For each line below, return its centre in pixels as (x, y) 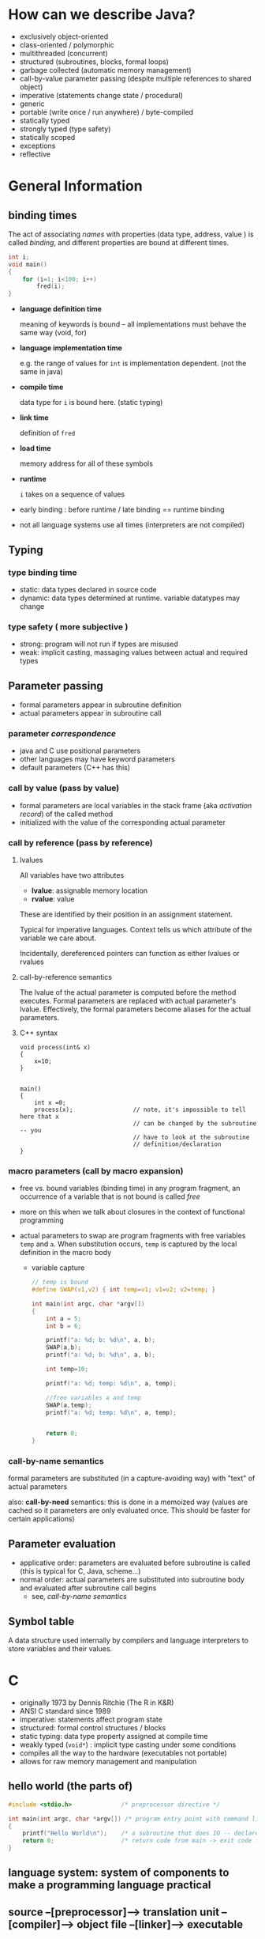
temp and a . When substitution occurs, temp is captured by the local (128, 1244)
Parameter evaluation (62, 1544)
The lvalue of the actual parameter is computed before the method (128, 992)
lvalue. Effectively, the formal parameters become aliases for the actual (135, 1009)
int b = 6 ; (63, 1326)
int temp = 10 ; (67, 1370)
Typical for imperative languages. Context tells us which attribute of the (136, 929)
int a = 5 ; (63, 1318)
